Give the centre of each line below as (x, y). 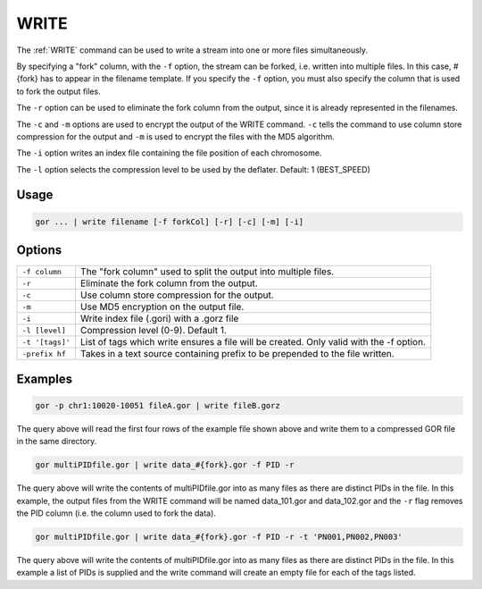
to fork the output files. (59, 91)
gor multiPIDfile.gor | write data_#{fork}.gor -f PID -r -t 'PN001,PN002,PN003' (219, 537)
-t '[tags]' (46, 342)
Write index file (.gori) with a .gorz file (160, 319)
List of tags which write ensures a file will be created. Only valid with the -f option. (253, 342)
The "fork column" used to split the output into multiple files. (208, 272)
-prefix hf (44, 353)
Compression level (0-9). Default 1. (154, 331)
